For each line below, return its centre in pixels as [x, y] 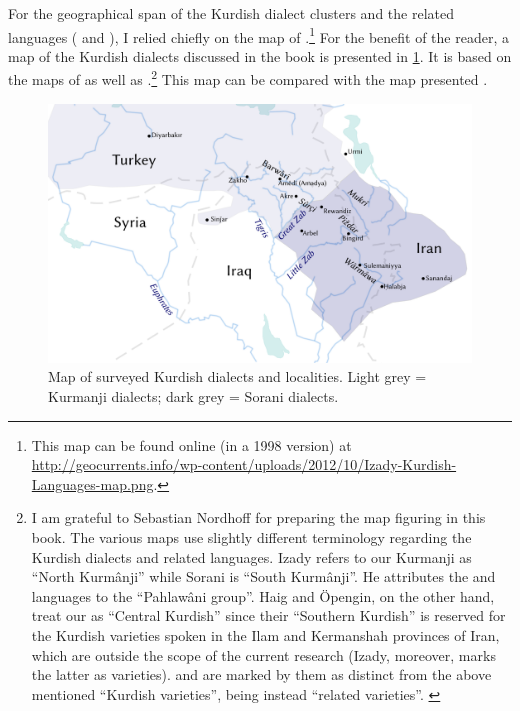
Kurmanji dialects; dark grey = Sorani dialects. [193, 396]
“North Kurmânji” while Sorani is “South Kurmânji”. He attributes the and [263, 576]
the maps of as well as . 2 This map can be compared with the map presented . [248, 78]
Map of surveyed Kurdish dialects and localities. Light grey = [237, 376]
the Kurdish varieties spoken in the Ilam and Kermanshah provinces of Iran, [265, 635]
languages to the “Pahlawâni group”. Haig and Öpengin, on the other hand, [263, 595]
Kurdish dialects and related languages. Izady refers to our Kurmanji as [251, 556]
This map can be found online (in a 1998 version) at [191, 444]
